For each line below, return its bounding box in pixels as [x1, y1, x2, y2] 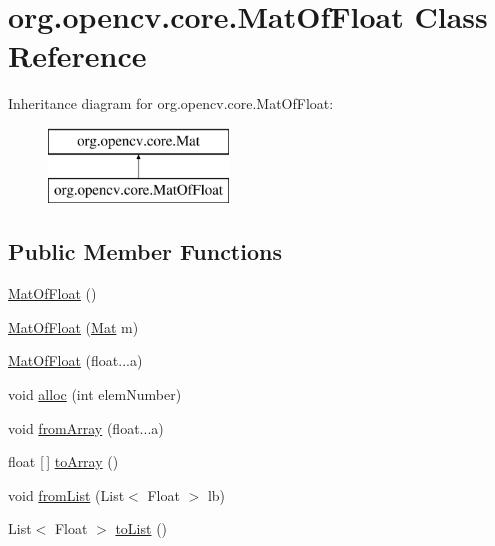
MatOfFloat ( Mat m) [8, 316, 139, 337]
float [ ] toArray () [8, 451, 119, 472]
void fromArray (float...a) [8, 417, 164, 438]
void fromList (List [8, 484, 125, 505]
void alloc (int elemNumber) [8, 384, 182, 405]
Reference [8, 35, 147, 76]
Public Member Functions [8, 236, 282, 267]
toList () [115, 518, 168, 539]
